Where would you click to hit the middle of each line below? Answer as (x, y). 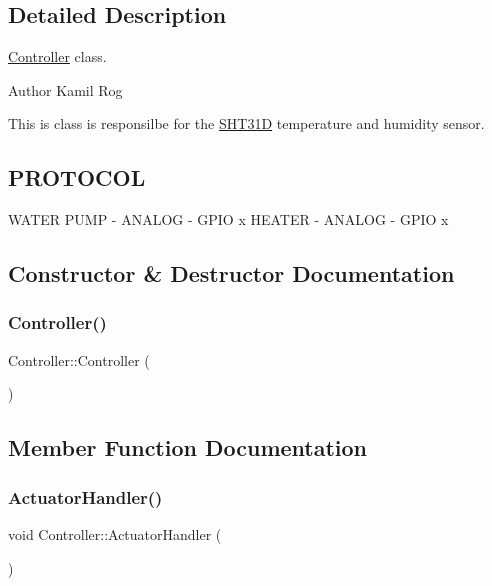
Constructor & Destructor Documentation (231, 273)
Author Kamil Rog (65, 89)
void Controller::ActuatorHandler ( (115, 533)
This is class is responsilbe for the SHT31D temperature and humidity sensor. (246, 123)
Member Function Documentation (188, 447)
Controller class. (57, 56)
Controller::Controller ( (79, 359)
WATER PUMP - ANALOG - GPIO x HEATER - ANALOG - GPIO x (228, 219)
